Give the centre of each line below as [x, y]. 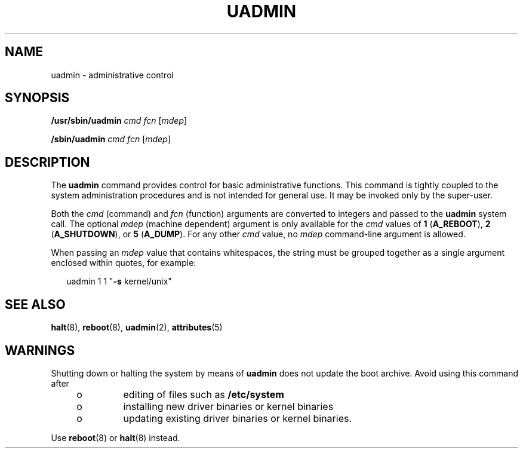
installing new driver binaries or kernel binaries [228, 406]
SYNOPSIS [37, 98]
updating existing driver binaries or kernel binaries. [238, 418]
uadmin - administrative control [112, 75]
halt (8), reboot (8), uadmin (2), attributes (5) [137, 327]
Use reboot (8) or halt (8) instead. [116, 437]
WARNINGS [40, 350]
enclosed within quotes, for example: [124, 263]
